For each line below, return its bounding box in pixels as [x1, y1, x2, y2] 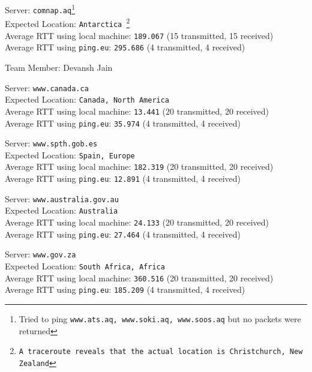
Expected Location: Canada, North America [5, 93, 170, 106]
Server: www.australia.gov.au [5, 192, 119, 205]
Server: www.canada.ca [5, 81, 89, 94]
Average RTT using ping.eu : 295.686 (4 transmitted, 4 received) [5, 41, 245, 53]
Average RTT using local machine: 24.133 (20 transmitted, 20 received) [5, 216, 269, 229]
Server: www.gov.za [5, 248, 76, 260]
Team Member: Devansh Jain [5, 61, 113, 73]
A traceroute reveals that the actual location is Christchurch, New [19, 347, 303, 356]
